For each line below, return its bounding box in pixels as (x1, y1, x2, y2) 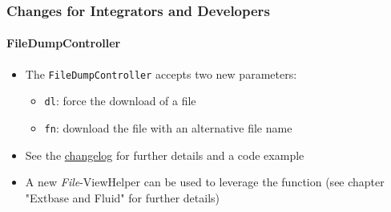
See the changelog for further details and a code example (25, 146, 304, 163)
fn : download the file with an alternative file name (44, 119, 292, 136)
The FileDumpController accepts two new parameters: (25, 65, 297, 82)
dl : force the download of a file (44, 92, 196, 109)
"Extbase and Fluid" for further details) (25, 189, 220, 206)
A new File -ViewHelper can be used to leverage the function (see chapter (25, 173, 385, 190)
